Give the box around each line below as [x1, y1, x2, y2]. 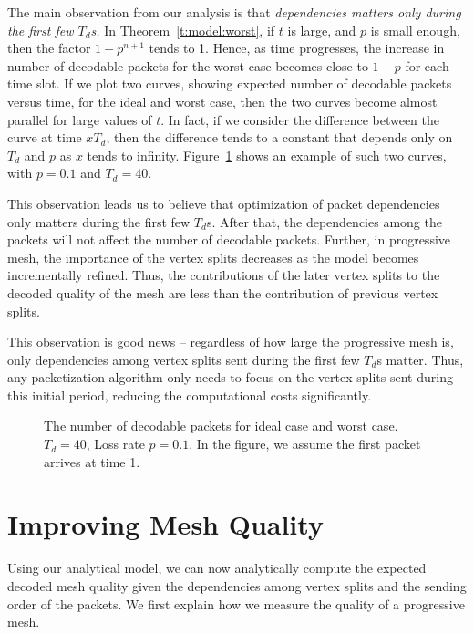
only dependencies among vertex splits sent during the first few [7, 349, 360, 369]
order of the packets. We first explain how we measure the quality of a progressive [7, 594, 465, 613]
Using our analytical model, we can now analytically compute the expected [7, 558, 427, 577]
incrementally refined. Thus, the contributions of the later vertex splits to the [7, 265, 440, 285]
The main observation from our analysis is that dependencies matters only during [7, 3, 461, 21]
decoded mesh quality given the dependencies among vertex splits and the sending [7, 576, 467, 595]
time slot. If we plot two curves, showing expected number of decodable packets [7, 74, 452, 93]
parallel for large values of [7, 109, 152, 129]
